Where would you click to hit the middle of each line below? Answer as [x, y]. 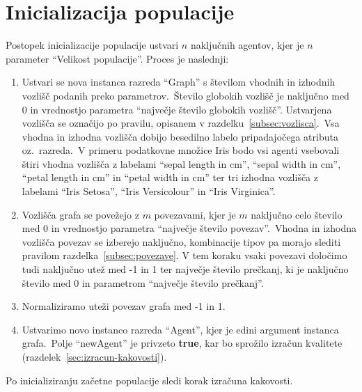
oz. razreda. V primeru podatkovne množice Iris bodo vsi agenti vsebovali [181, 150]
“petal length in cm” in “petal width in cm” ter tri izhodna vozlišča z [170, 177]
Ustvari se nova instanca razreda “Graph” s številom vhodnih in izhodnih [179, 82]
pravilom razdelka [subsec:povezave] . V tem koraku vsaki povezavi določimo [184, 255]
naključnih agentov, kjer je [247, 45]
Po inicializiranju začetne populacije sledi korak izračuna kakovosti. [149, 380]
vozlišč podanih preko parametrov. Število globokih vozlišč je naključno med [186, 95]
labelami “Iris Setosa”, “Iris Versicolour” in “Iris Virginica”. [149, 191]
